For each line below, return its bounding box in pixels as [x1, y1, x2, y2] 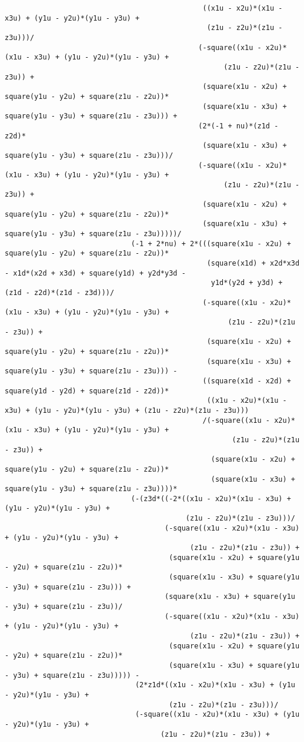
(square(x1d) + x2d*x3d [206, 259, 300, 268]
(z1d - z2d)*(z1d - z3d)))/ [5, 289, 115, 297]
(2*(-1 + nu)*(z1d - [198, 121, 279, 130]
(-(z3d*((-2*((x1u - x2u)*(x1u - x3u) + [131, 494, 291, 503]
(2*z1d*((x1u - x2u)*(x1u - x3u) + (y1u [135, 681, 295, 690]
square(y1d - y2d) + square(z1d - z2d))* [5, 386, 169, 395]
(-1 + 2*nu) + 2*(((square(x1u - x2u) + [131, 239, 291, 248]
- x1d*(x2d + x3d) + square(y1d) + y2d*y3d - [5, 269, 186, 277]
